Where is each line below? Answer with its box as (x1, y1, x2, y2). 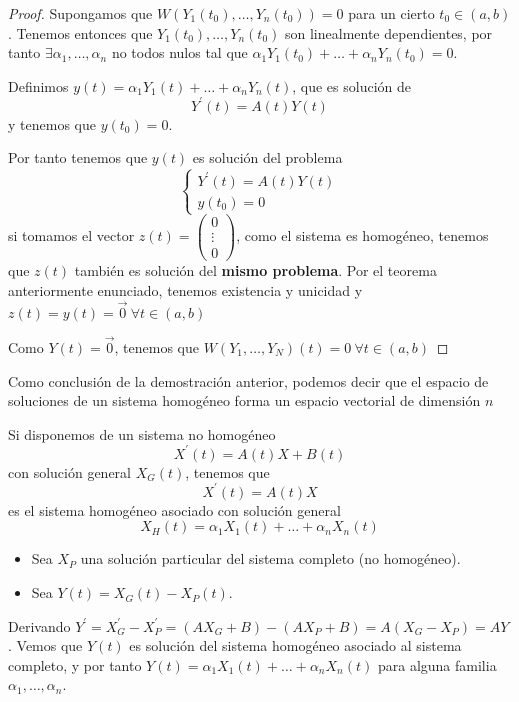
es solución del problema (192, 147, 343, 168)
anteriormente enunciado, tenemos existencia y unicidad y (8, 279, 363, 300)
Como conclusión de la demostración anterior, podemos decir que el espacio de (8, 370, 489, 391)
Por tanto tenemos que (8, 147, 148, 168)
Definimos (8, 75, 69, 96)
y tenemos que (8, 113, 96, 134)
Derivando (8, 615, 71, 636)
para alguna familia (377, 654, 497, 675)
